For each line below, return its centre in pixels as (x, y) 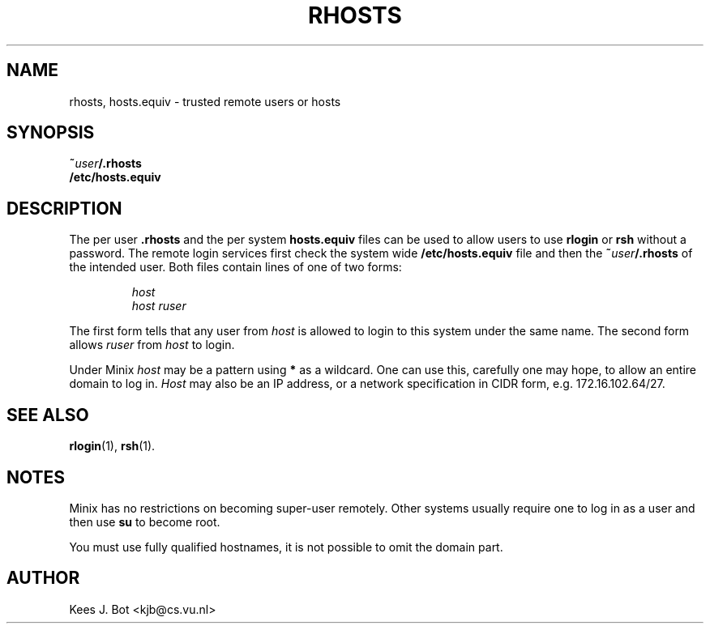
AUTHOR (43, 578)
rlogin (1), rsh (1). (112, 446)
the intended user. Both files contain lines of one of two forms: (235, 267)
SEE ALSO (48, 415)
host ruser (159, 306)
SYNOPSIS (51, 133)
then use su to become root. (145, 521)
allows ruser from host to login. (152, 345)
